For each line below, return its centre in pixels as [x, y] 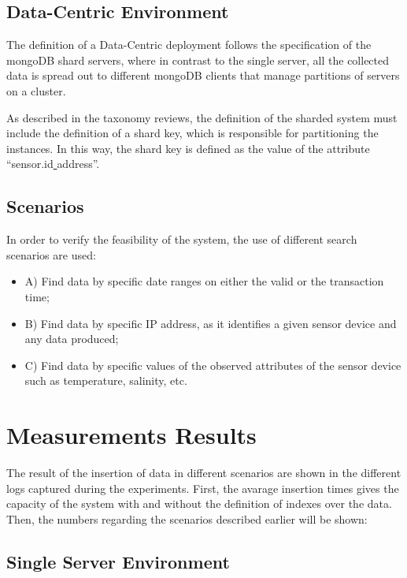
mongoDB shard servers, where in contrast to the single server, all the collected [198, 60]
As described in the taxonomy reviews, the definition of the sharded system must [202, 117]
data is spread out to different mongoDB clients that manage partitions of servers [203, 75]
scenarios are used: [51, 254]
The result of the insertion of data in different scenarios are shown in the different [204, 473]
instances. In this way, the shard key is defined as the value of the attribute [188, 148]
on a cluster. [36, 90]
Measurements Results [131, 435]
